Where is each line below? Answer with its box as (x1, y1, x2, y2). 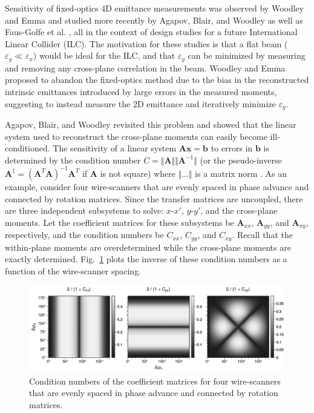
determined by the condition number (5, 153, 141, 166)
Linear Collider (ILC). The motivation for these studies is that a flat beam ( (5, 37, 288, 50)
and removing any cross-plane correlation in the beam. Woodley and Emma (5, 61, 286, 74)
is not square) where (100, 167, 175, 179)
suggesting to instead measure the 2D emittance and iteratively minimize (5, 97, 276, 110)
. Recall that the (232, 228, 293, 241)
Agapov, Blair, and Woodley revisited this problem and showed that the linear (5, 118, 296, 131)
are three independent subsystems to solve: (5, 204, 164, 217)
